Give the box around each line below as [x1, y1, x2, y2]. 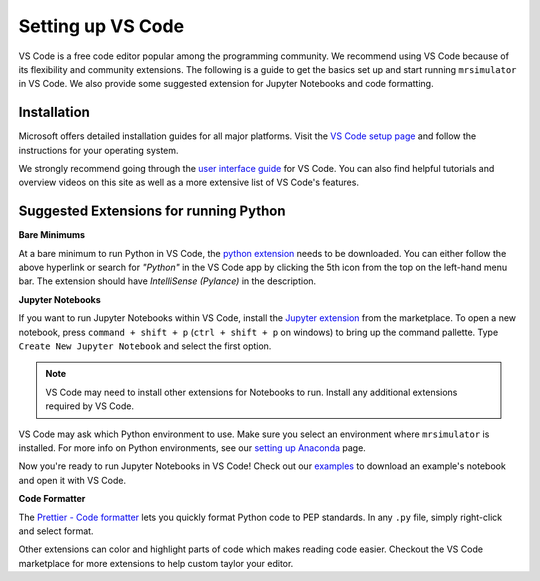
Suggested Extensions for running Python [18, 203, 286, 220]
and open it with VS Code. [18, 474, 127, 486]
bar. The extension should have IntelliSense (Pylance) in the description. [18, 275, 317, 287]
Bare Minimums [18, 229, 85, 241]
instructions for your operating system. [18, 144, 179, 156]
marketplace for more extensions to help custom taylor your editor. [18, 557, 294, 569]
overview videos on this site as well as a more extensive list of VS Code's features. [18, 176, 360, 189]
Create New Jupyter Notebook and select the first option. [18, 340, 272, 352]
